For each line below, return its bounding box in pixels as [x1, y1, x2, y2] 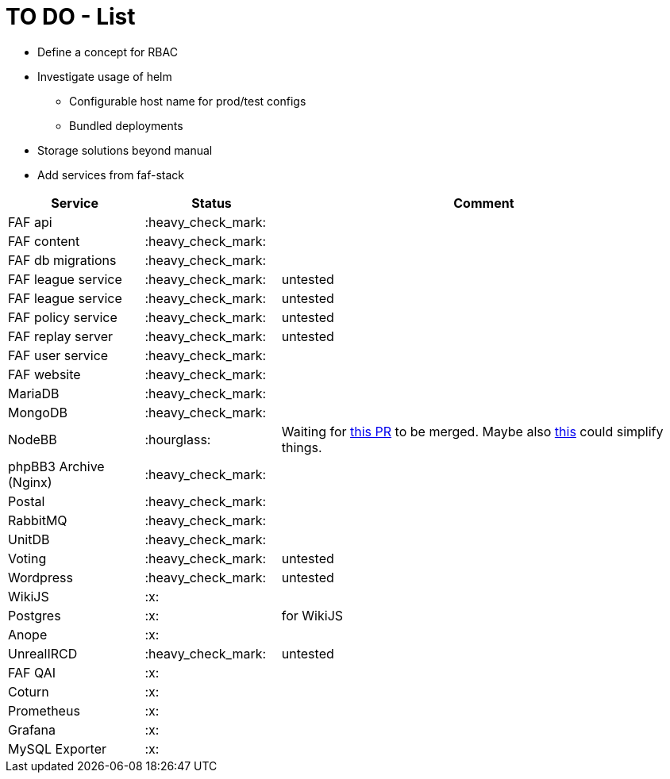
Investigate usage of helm [37, 69, 172, 83]
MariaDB [8, 385, 60, 401]
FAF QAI [8, 664, 56, 681]
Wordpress [8, 569, 73, 585]
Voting [8, 550, 47, 566]
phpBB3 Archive [8, 458, 105, 474]
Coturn [8, 683, 49, 700]
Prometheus [8, 702, 80, 719]
